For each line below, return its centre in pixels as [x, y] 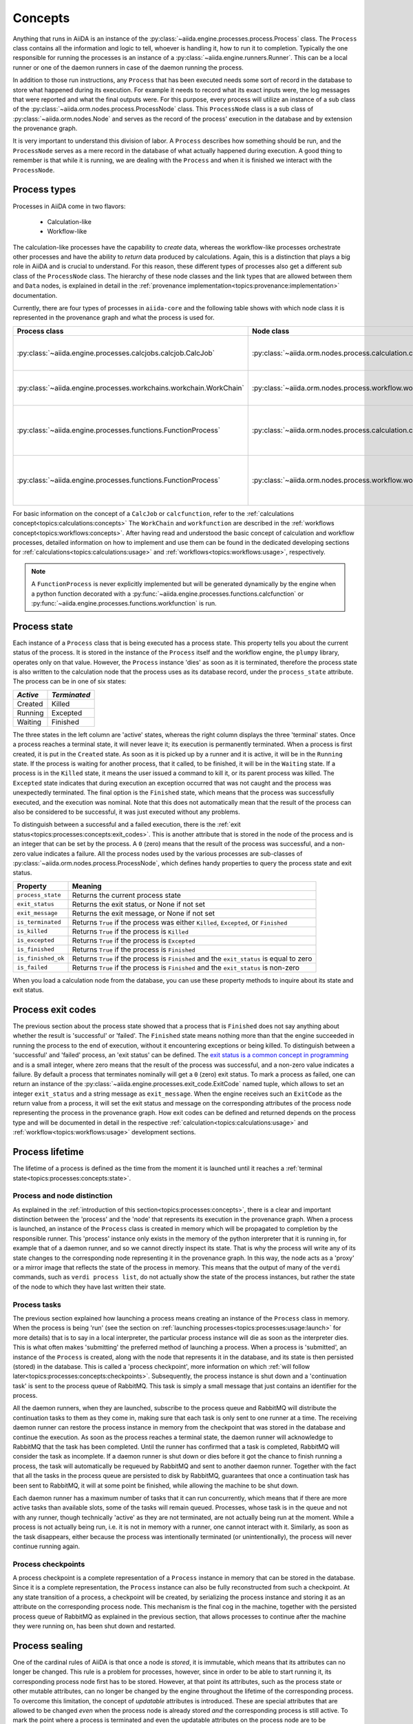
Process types [44, 190]
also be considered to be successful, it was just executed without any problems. [126, 812]
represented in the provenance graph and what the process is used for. [114, 318]
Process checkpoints [49, 1564]
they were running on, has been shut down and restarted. [94, 1626]
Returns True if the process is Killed [130, 931]
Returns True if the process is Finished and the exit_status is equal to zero [192, 959]
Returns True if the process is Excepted [134, 940]
